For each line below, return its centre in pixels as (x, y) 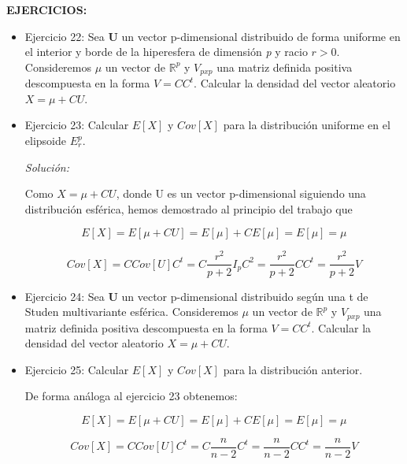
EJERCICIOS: (47, 9)
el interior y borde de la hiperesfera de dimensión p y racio (166, 52)
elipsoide (45, 141)
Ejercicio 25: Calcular (77, 369)
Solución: (47, 167)
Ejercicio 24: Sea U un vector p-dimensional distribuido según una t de (196, 296)
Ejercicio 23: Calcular (77, 125)
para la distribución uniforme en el (307, 125)
